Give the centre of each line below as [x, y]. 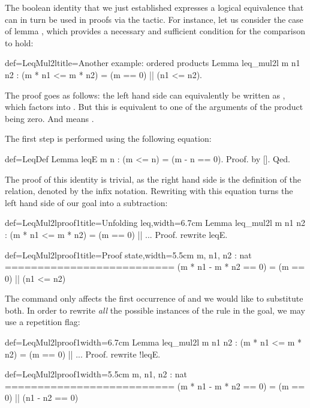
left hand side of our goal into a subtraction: [86, 202]
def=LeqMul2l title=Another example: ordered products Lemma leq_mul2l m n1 [153, 63]
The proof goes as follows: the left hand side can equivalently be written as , [145, 95]
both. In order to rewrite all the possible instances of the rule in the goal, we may [155, 310]
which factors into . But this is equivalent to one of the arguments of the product [154, 107]
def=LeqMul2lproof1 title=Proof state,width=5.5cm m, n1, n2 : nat [128, 254]
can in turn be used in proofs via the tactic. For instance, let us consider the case [154, 19]
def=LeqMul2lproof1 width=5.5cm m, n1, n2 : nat [96, 374]
